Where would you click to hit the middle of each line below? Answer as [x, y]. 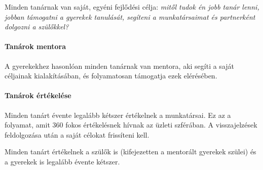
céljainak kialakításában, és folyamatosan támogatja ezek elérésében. [111, 76]
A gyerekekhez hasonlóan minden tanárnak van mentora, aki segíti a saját [120, 66]
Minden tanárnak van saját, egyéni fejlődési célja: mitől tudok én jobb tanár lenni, [132, 7]
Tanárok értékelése [38, 95]
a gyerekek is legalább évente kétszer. [62, 161]
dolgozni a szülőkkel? [37, 27]
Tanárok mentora [35, 46]
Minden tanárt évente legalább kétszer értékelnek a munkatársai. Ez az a [118, 115]
